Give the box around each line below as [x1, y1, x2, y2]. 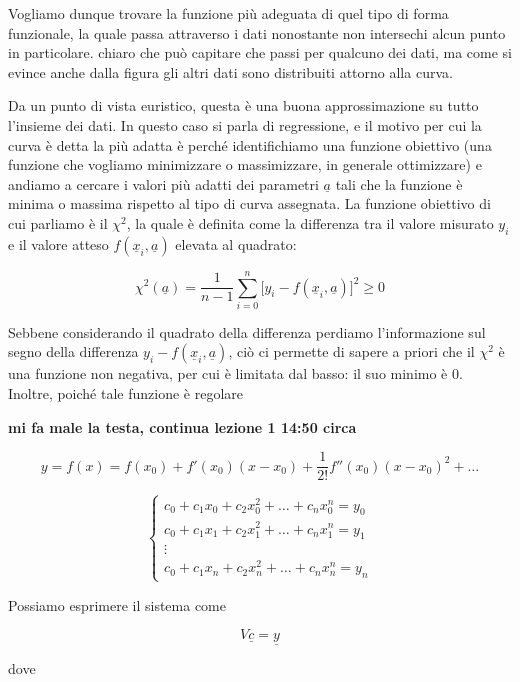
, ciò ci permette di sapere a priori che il [228, 341, 475, 362]
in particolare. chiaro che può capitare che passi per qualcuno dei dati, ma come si [8, 42, 513, 63]
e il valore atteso [8, 233, 109, 254]
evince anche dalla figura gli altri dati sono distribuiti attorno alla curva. [8, 61, 453, 82]
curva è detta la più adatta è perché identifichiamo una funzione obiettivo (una [8, 134, 492, 155]
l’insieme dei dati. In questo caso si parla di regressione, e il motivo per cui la [8, 114, 482, 135]
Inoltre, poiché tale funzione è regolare [8, 383, 244, 404]
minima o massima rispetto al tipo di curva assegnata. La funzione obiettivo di [8, 193, 491, 214]
